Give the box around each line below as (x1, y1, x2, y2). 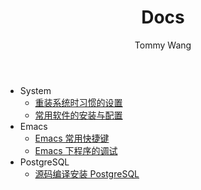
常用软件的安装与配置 (34, 109, 123, 121)
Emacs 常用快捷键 (34, 132, 110, 144)
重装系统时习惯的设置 (34, 96, 123, 108)
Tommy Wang (134, 39, 192, 51)
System (19, 84, 52, 96)
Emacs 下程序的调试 (34, 144, 118, 156)
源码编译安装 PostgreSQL (34, 167, 140, 180)
